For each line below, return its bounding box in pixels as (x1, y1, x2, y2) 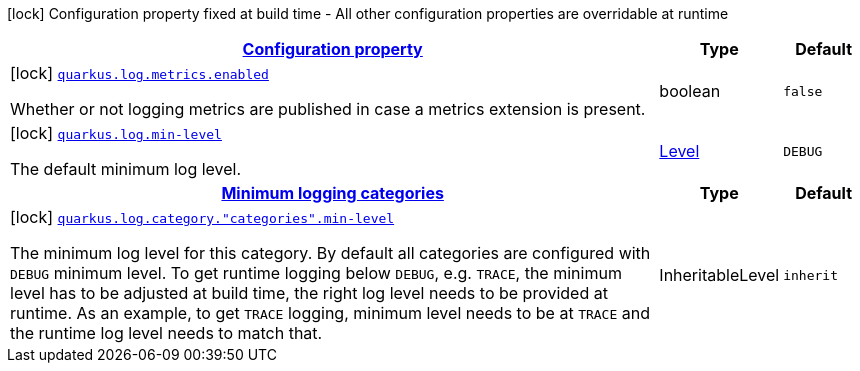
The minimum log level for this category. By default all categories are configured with (10, 243, 651, 263)
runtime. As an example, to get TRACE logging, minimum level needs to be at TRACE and (10, 303, 650, 323)
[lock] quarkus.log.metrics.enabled (10, 63, 269, 83)
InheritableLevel (659, 265, 780, 285)
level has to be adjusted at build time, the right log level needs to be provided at (10, 283, 608, 303)
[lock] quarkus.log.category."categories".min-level (10, 207, 395, 227)
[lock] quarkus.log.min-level (10, 123, 222, 143)
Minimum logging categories (221, 183, 444, 203)
